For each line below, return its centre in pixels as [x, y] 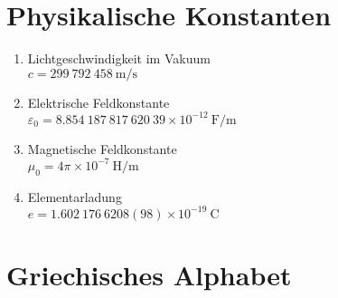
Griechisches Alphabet [149, 274]
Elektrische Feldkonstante [99, 102]
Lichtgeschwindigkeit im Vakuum [119, 58]
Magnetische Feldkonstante [102, 148]
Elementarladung [75, 196]
